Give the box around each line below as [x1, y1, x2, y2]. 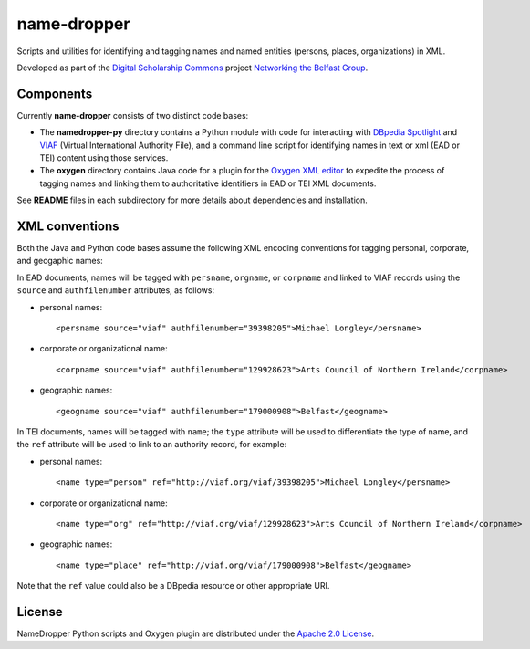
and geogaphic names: [16, 256, 104, 267]
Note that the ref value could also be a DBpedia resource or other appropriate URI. [16, 581, 330, 591]
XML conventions [16, 219, 120, 234]
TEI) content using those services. [39, 152, 169, 163]
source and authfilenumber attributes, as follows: [16, 285, 214, 296]
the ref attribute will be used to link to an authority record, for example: [16, 439, 287, 450]
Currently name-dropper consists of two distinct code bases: [16, 110, 249, 120]
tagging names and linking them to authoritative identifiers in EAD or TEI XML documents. [39, 178, 377, 189]
